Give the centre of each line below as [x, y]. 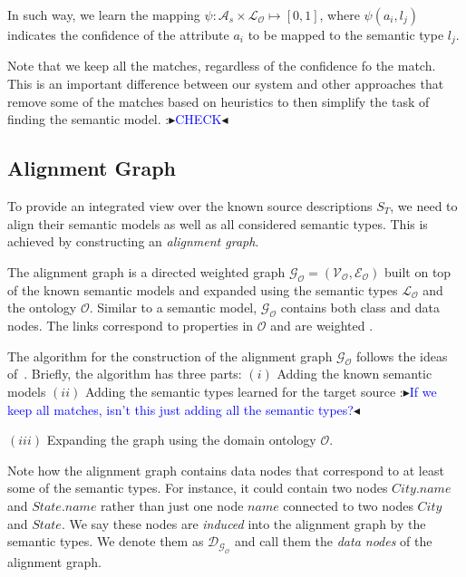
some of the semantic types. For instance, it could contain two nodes [198, 488]
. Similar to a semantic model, [173, 308]
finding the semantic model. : [88, 119]
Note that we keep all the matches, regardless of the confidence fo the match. [222, 66]
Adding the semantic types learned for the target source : [244, 391]
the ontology [42, 308]
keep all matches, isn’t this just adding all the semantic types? [180, 409]
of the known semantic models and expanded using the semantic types [203, 289]
